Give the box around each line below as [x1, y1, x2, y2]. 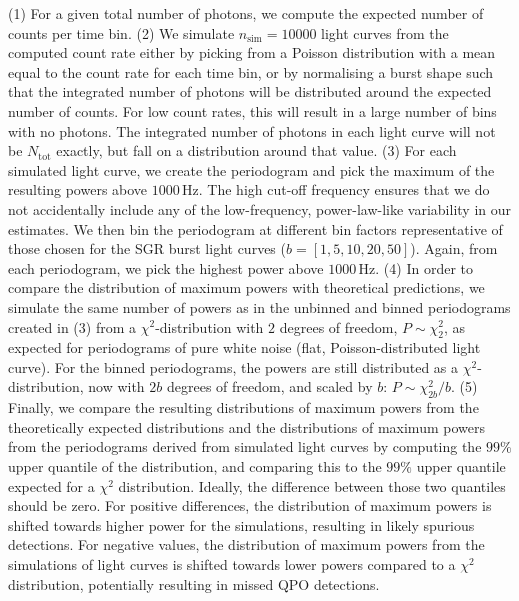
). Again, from [410, 238, 498, 259]
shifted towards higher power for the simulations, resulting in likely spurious [8, 514, 475, 535]
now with [88, 376, 145, 397]
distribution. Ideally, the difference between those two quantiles [118, 475, 506, 496]
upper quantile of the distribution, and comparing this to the [8, 456, 382, 477]
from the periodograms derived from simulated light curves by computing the [8, 436, 482, 457]
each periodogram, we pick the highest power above [8, 257, 324, 278]
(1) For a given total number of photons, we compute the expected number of [8, 3, 484, 23]
